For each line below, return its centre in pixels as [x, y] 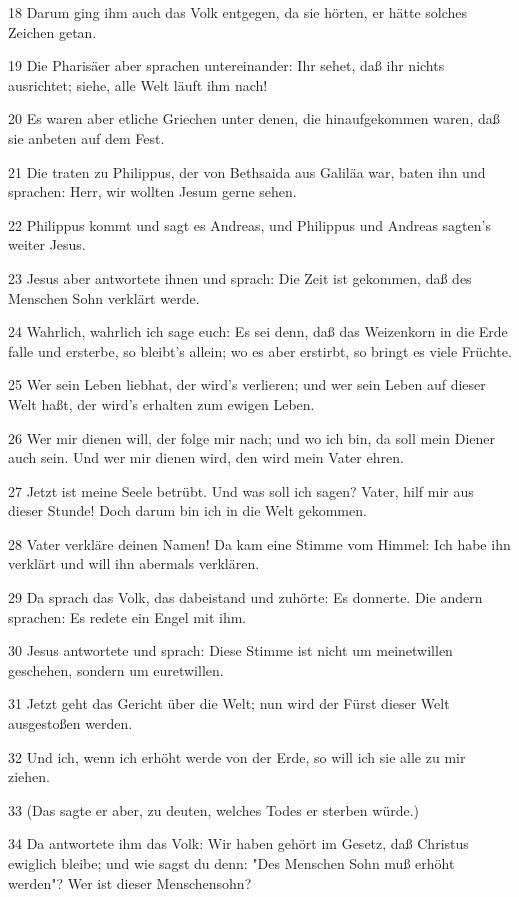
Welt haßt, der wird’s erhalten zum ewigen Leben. [161, 403]
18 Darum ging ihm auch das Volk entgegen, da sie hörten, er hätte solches [238, 12]
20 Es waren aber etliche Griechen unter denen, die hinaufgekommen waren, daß [254, 118]
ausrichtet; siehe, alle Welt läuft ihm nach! [138, 84]
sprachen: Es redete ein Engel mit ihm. [127, 616]
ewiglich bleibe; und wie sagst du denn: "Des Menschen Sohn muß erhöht [231, 863]
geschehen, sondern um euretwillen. [116, 669]
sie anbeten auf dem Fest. [86, 137]
